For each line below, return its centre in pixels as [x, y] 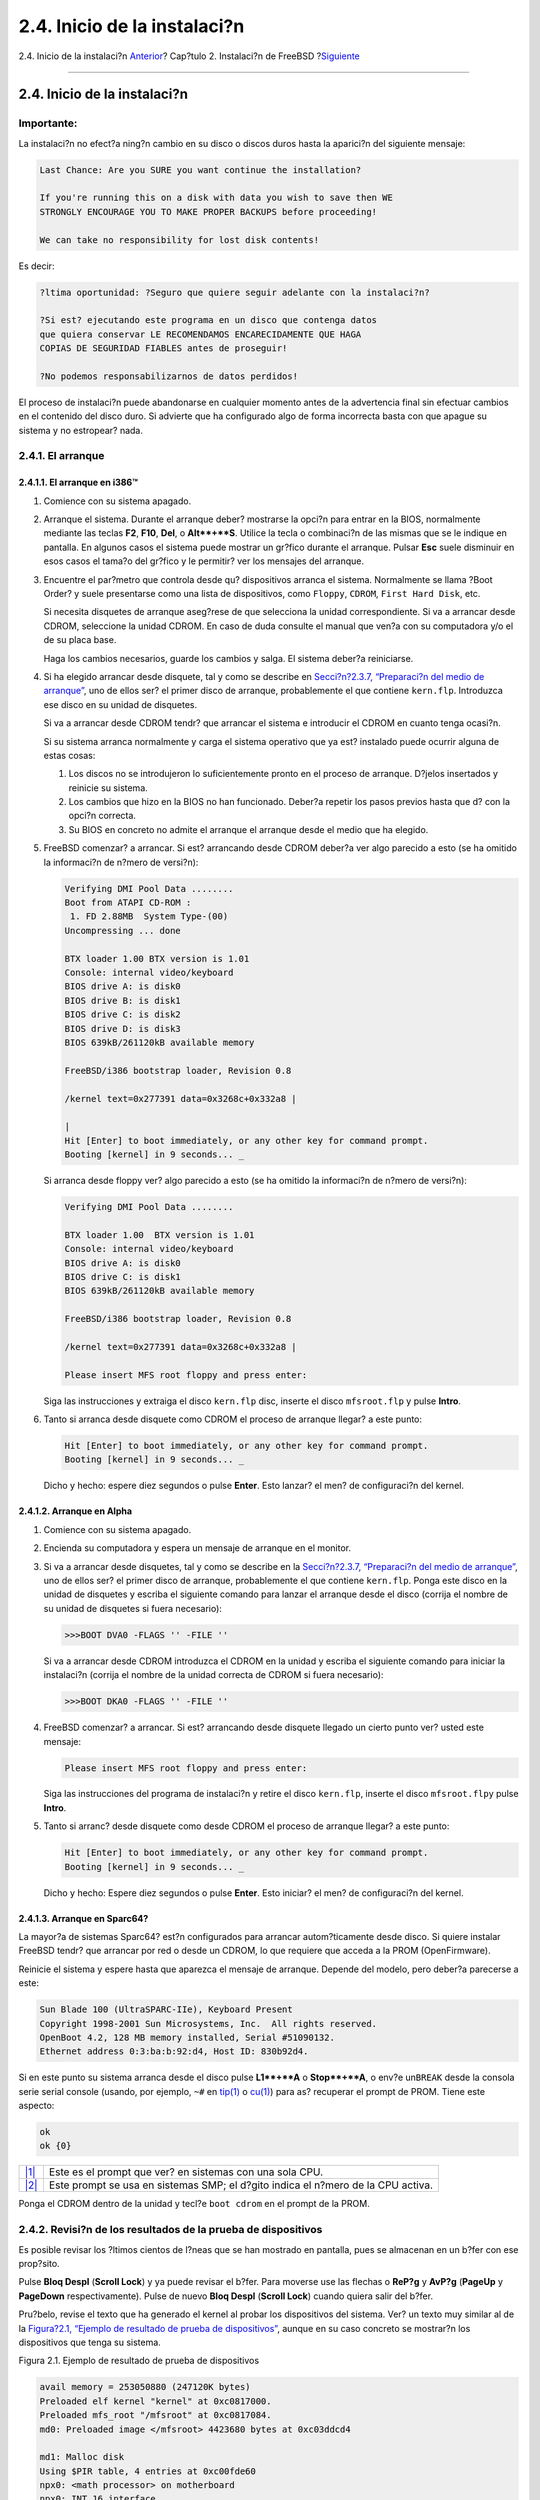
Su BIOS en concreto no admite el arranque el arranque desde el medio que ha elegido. [248, 829]
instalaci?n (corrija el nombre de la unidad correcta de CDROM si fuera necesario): [213, 1675]
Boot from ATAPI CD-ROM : [128, 903]
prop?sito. [39, 2263]
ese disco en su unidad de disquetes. [120, 704]
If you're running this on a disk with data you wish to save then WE [216, 198]
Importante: [48, 123]
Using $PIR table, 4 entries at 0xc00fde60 [148, 2471]
